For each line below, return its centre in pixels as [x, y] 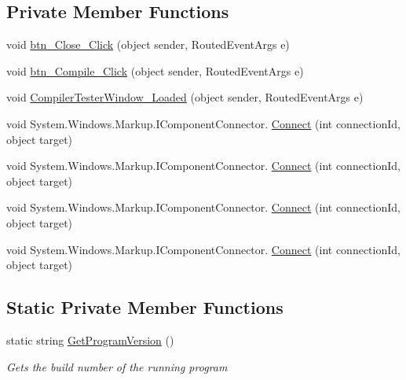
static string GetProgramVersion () [90, 339]
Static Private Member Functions [145, 307]
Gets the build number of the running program [117, 366]
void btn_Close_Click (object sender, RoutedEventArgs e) [148, 44]
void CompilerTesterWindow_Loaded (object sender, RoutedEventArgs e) [185, 97]
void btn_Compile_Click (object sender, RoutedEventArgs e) [155, 70]
